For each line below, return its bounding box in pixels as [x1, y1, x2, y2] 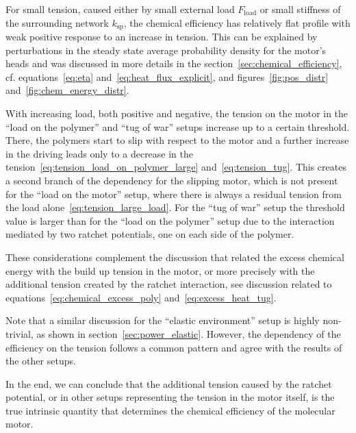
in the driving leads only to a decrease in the [5, 146, 194, 160]
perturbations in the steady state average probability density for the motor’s [5, 42, 327, 57]
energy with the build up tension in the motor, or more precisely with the [5, 263, 315, 277]
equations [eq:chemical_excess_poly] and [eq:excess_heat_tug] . [5, 290, 277, 304]
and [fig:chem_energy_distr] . [5, 83, 129, 97]
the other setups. [5, 354, 76, 368]
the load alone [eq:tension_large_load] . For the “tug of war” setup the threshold [5, 200, 345, 214]
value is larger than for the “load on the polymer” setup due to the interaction [5, 213, 335, 227]
